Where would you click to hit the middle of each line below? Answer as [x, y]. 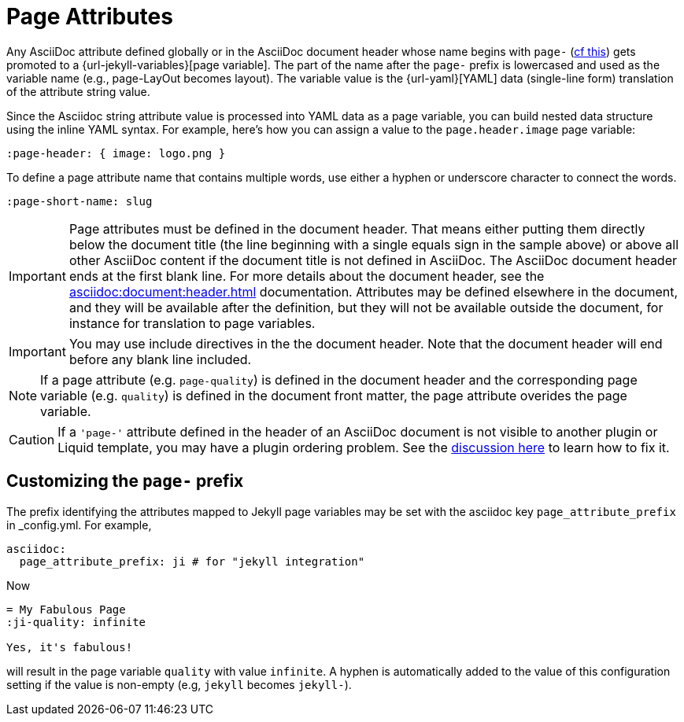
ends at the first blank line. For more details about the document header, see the [307, 276]
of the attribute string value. [78, 91]
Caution [32, 439]
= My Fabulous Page [66, 609]
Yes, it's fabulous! [70, 647]
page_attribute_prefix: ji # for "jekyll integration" [192, 561]
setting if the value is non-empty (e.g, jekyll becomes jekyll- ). [179, 684]
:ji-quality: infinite [76, 622]
